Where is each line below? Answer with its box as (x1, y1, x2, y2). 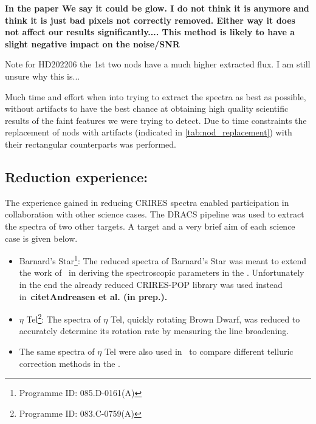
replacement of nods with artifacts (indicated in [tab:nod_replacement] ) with (5, 126, 292, 138)
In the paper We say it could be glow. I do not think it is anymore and (5, 2, 309, 14)
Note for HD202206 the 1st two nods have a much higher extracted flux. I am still (5, 58, 311, 70)
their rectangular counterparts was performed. (5, 137, 177, 150)
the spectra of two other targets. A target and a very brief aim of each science (5, 219, 295, 232)
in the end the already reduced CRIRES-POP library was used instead (19, 278, 283, 290)
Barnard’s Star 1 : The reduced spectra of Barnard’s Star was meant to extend (19, 253, 307, 267)
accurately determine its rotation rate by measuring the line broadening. (19, 324, 289, 337)
